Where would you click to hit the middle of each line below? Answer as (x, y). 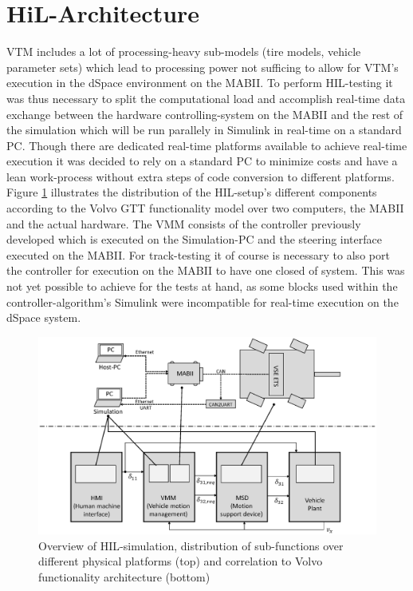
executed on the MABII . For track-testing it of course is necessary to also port (198, 254)
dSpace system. (44, 317)
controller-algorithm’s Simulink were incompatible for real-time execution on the (203, 301)
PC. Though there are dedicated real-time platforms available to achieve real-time (207, 145)
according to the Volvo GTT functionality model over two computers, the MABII (205, 208)
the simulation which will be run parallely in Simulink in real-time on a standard (204, 130)
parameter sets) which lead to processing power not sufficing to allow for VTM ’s (203, 67)
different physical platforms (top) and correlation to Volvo (181, 561)
